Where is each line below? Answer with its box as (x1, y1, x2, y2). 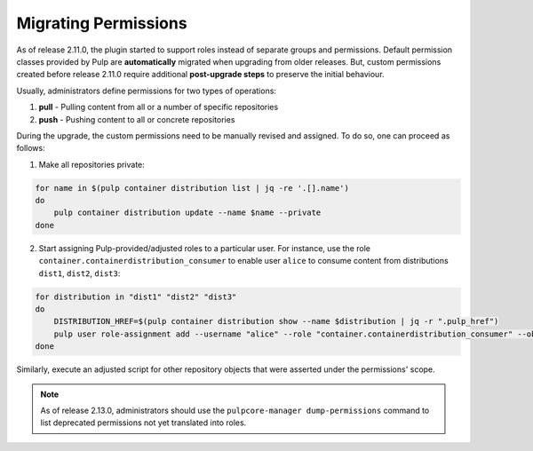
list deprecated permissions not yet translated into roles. (40, 417, 247, 428)
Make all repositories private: (38, 159, 146, 170)
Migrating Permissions (16, 13, 187, 33)
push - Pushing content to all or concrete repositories (38, 114, 235, 124)
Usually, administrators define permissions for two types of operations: (16, 85, 277, 96)
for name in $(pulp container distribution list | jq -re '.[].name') (35, 183, 350, 193)
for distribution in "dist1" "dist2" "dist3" (35, 291, 237, 302)
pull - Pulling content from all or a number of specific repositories (38, 102, 279, 113)
